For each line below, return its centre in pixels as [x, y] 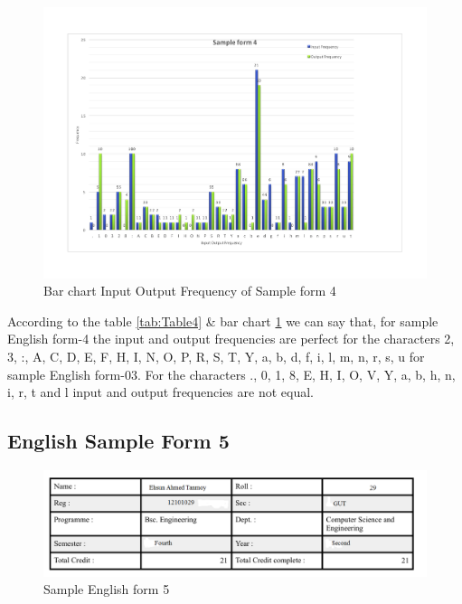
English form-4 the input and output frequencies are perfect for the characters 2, [231, 339]
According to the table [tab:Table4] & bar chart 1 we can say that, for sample [223, 321]
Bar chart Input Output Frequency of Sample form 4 [190, 291]
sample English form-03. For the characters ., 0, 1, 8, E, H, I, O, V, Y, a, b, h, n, [231, 374]
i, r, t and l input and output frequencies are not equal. [160, 392]
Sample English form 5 [107, 589]
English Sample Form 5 [118, 441]
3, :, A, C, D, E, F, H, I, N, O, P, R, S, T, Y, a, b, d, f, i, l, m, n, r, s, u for [216, 357]
